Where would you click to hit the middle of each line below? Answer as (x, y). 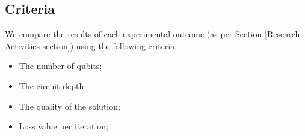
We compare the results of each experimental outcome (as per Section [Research (152, 34)
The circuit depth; (53, 85)
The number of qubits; (60, 66)
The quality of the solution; (69, 106)
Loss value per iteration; (64, 126)
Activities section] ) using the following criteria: (91, 45)
